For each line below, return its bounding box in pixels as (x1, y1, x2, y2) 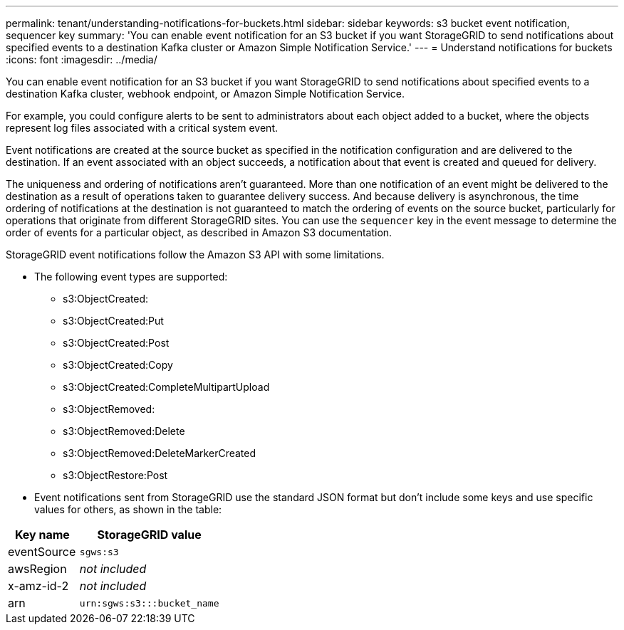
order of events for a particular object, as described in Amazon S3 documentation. (6, 226, 392, 238)
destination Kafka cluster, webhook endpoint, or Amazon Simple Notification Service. (6, 88, 405, 100)
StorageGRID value (97, 527, 202, 542)
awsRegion (8, 562, 67, 576)
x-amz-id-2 (8, 579, 69, 593)
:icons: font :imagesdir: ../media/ (6, 53, 157, 65)
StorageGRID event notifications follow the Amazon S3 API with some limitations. (6, 248, 385, 261)
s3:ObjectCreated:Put (63, 315, 164, 327)
